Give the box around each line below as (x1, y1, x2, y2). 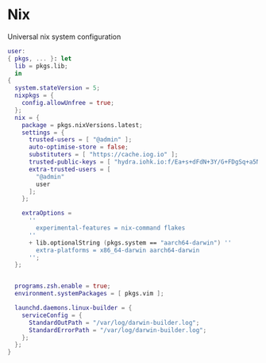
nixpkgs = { (14, 91, 55, 100)
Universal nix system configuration (7, 32, 121, 41)
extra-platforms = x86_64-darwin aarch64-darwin (36, 246, 200, 254)
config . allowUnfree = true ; (21, 99, 114, 107)
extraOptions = (21, 209, 72, 218)
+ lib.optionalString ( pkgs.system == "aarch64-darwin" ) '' (28, 238, 232, 247)
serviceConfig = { (21, 311, 83, 319)
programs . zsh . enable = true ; (14, 282, 111, 291)
